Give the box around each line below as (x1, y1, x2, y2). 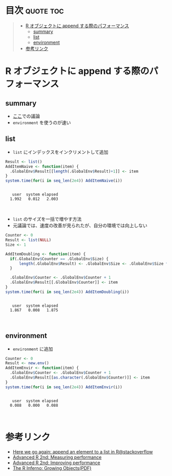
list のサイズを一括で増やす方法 (12, 216, 82, 222)
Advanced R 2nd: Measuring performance (12, 454, 102, 460)
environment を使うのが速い (12, 119, 71, 126)
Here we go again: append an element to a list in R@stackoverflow (12, 448, 153, 454)
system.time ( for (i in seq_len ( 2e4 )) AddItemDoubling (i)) (5, 289, 130, 294)
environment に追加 (12, 346, 53, 352)
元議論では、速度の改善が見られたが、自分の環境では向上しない (12, 223, 147, 229)
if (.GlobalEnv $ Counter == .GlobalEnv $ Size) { (10, 256, 109, 262)
